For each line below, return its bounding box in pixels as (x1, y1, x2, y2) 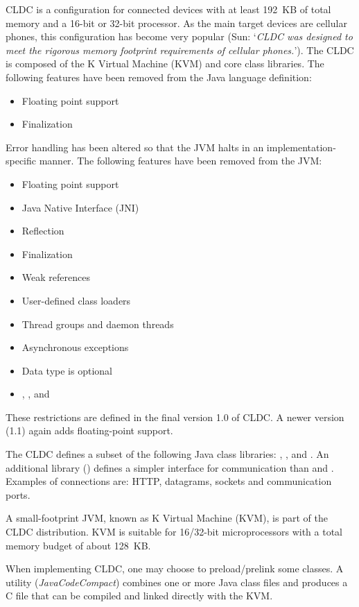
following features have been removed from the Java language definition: (6, 69, 312, 84)
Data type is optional (21, 363, 112, 377)
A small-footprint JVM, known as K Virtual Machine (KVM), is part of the (6, 511, 328, 525)
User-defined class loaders (21, 293, 131, 307)
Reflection (21, 223, 64, 238)
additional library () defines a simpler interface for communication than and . (6, 460, 334, 475)
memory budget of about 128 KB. (6, 538, 151, 552)
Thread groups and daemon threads (21, 316, 174, 331)
